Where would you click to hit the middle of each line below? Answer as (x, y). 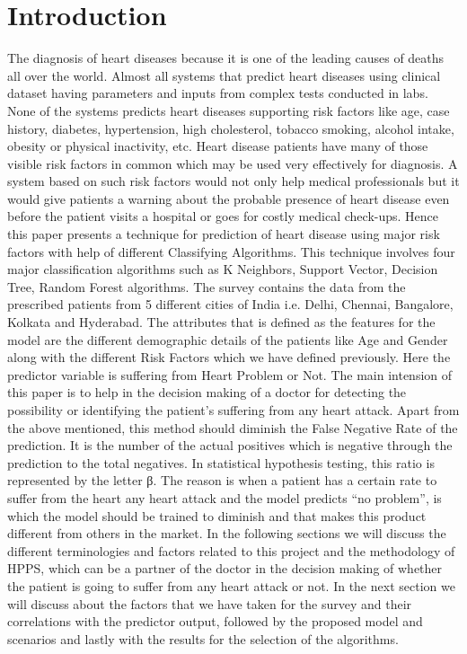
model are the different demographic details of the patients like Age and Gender (228, 339)
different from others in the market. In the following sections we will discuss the (227, 533)
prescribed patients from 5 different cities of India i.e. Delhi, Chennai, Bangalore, (230, 304)
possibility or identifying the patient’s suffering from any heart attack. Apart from (233, 410)
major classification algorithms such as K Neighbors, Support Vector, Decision (223, 269)
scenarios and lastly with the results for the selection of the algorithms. (203, 638)
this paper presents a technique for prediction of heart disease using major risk (224, 234)
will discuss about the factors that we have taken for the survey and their (210, 603)
